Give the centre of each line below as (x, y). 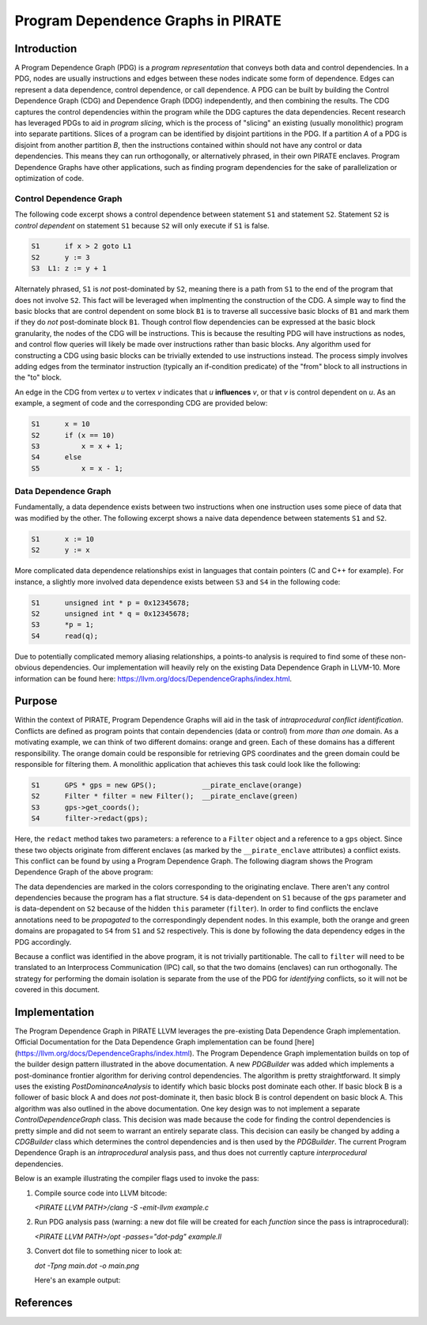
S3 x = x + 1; (77, 446)
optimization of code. (49, 178)
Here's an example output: (77, 1280)
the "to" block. (38, 377)
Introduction (46, 49)
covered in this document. (57, 990)
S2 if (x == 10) (73, 435)
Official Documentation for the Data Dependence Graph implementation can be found (154, 1042)
